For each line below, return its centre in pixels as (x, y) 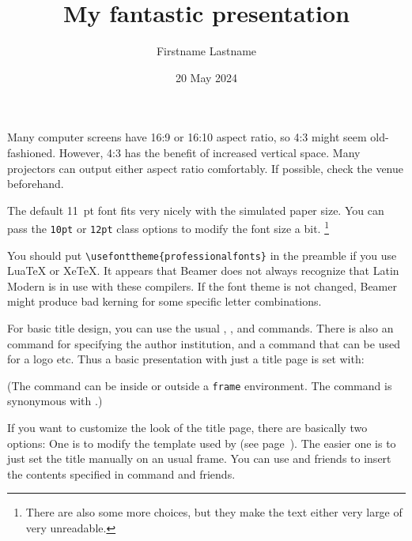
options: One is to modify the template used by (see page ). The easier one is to (202, 443)
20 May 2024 (206, 77)
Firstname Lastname (206, 51)
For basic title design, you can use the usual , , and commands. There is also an (200, 328)
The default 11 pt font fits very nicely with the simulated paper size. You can (196, 210)
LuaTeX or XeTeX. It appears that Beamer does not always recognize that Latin (203, 270)
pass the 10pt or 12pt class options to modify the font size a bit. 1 (168, 227)
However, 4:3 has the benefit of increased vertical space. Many (210, 152)
